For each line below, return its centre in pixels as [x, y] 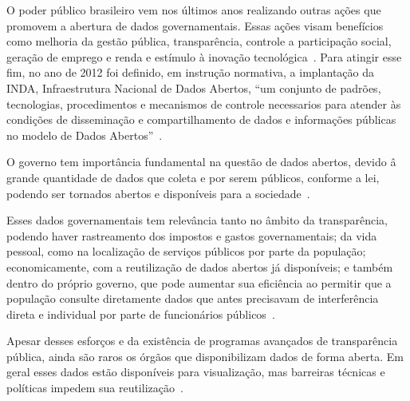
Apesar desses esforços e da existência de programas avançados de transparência [202, 341]
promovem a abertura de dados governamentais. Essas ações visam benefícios [195, 25]
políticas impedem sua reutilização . [95, 388]
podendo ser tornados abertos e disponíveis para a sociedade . [158, 193]
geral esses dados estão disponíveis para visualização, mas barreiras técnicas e [196, 372]
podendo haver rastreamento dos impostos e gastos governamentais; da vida [192, 235]
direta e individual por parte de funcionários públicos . [141, 314]
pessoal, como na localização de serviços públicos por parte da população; [186, 251]
